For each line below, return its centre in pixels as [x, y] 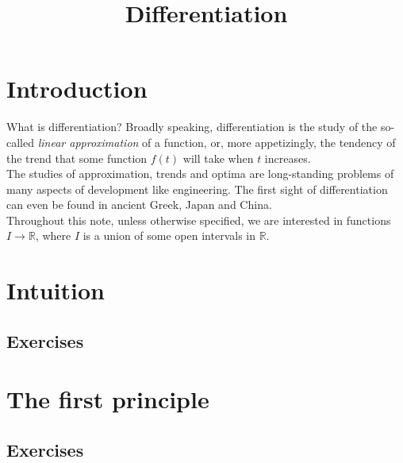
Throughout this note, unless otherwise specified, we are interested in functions [199, 220]
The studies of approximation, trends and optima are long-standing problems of [200, 174]
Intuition [56, 290]
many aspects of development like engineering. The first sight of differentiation [197, 189]
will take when [218, 158]
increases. [288, 158]
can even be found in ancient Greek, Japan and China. [139, 204]
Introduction [77, 89]
